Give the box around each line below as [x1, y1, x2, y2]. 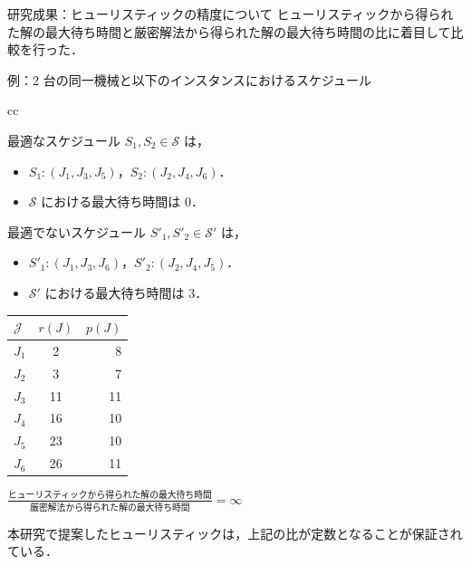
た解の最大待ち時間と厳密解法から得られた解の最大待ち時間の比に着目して [7, 22, 451, 41]
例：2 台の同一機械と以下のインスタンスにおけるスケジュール [7, 70, 372, 89]
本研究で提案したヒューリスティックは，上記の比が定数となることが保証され [7, 523, 463, 542]
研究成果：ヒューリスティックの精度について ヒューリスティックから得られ [7, 5, 454, 23]
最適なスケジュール [7, 130, 121, 149]
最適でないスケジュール [7, 222, 147, 241]
